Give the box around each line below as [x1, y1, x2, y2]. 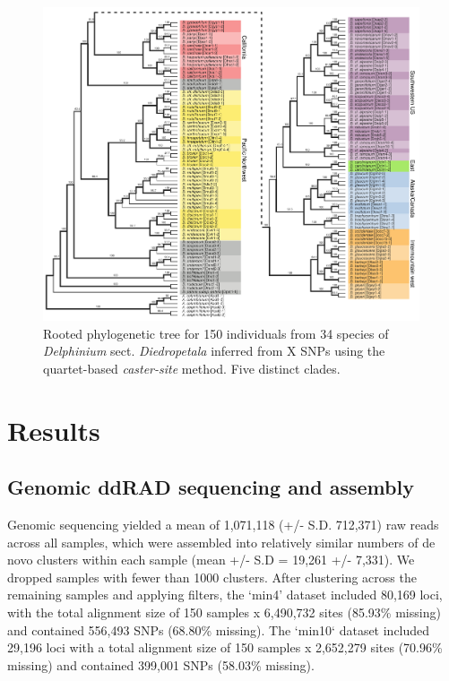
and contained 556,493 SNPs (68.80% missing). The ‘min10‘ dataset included [7, 620, 430, 639]
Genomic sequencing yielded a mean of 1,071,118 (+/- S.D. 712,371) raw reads [7, 514, 439, 533]
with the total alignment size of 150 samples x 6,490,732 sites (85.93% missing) [7, 602, 441, 621]
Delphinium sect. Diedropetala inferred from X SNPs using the [43, 341, 385, 360]
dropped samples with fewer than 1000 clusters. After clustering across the [7, 567, 417, 586]
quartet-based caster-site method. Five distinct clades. [43, 358, 341, 377]
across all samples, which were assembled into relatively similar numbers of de [7, 532, 436, 551]
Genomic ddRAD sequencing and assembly [7, 473, 414, 501]
